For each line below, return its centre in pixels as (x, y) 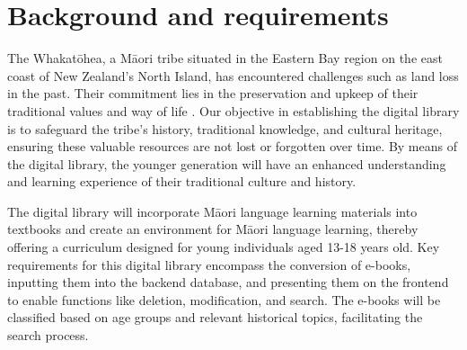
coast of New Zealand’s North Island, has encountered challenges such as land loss (233, 75)
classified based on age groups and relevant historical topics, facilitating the (215, 317)
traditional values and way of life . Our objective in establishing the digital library (233, 110)
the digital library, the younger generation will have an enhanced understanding (227, 163)
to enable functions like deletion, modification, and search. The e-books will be (224, 299)
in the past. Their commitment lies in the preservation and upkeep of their (213, 93)
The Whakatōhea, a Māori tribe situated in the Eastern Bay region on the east (225, 58)
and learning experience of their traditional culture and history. (182, 181)
